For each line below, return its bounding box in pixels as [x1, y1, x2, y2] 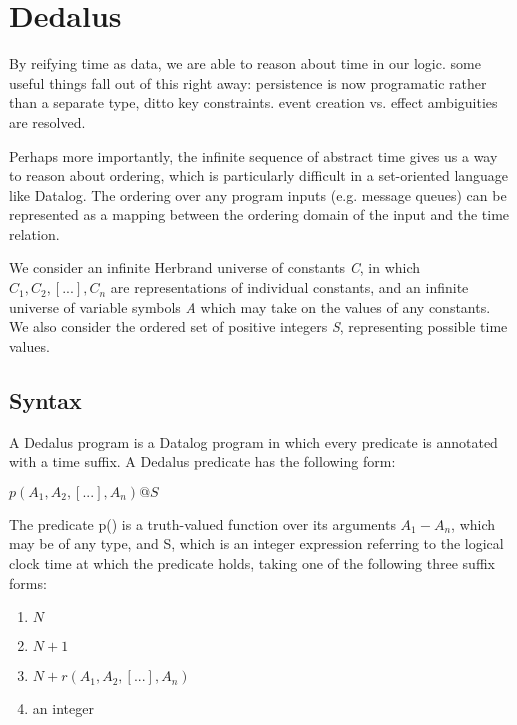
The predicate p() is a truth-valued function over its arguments [9, 513, 396, 534]
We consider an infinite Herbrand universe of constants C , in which [9, 257, 421, 278]
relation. [9, 223, 60, 244]
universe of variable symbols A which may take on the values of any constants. [9, 296, 491, 317]
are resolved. [9, 111, 86, 132]
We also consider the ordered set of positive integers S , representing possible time [9, 316, 508, 337]
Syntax [9, 384, 82, 415]
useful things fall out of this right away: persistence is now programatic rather [9, 72, 487, 93]
